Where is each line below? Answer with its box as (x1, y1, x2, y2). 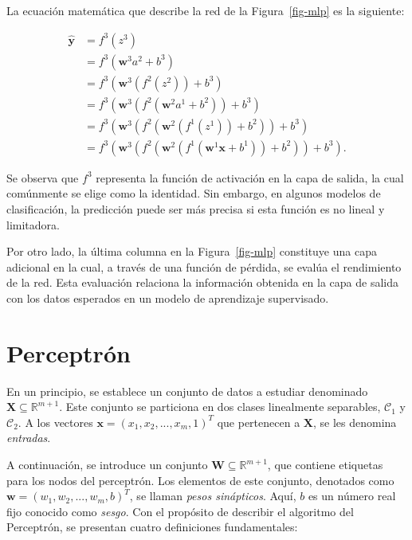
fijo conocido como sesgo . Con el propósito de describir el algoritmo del (6, 503, 354, 519)
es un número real (308, 487, 396, 504)
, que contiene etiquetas (267, 456, 383, 473)
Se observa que (6, 169, 79, 186)
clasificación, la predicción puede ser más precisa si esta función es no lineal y (6, 200, 385, 217)
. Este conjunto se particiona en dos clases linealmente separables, (59, 398, 381, 415)
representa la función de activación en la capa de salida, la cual (96, 169, 404, 186)
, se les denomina (312, 413, 397, 430)
